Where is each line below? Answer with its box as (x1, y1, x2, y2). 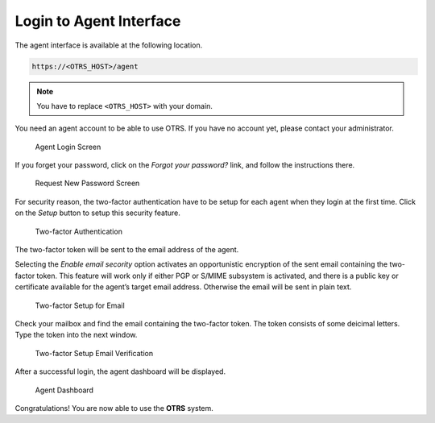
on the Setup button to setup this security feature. (14, 208, 181, 218)
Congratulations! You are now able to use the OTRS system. (14, 403, 213, 413)
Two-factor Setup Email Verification (35, 348, 153, 358)
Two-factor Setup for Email (35, 301, 125, 310)
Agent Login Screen (35, 142, 101, 151)
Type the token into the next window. (14, 330, 138, 340)
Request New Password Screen (35, 178, 140, 189)
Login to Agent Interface (14, 12, 181, 30)
